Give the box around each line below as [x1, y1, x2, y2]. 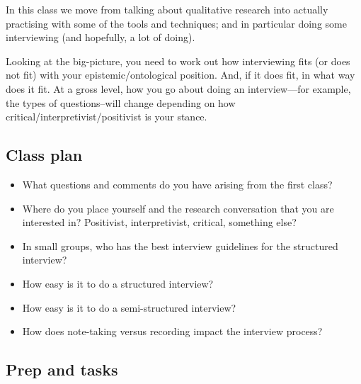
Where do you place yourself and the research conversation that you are [22, 201, 334, 215]
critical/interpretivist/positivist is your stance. [6, 109, 207, 124]
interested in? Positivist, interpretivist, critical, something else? [22, 215, 297, 230]
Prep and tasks [6, 358, 118, 380]
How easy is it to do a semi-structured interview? [22, 300, 236, 315]
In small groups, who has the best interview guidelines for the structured [22, 238, 338, 253]
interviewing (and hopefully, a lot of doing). [6, 30, 195, 45]
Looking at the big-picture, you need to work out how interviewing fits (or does [6, 53, 350, 68]
